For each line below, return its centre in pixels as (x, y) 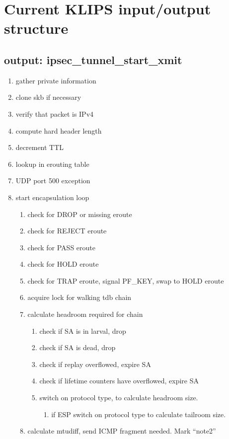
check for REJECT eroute (67, 231)
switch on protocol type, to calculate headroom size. (119, 398)
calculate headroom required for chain (85, 314)
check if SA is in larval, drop (83, 330)
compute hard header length (59, 130)
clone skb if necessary (48, 97)
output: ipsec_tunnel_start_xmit (93, 59)
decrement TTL (40, 147)
